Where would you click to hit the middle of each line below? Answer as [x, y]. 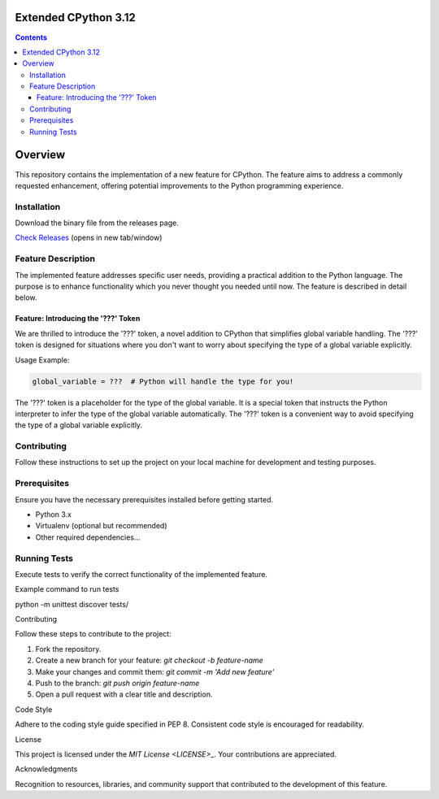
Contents [31, 37]
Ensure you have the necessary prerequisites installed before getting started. [144, 499]
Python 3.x [54, 514]
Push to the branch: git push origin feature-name [117, 684]
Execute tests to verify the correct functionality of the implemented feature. [141, 574]
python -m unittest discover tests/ [72, 604]
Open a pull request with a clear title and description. [124, 694]
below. [26, 297]
